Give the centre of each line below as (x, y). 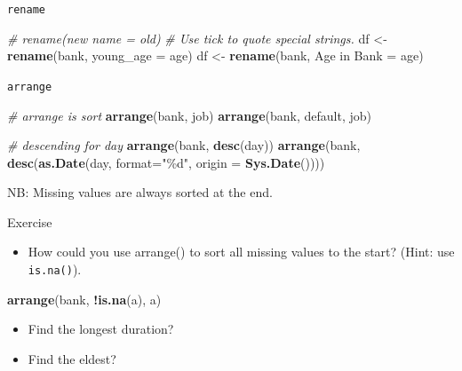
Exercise (30, 221)
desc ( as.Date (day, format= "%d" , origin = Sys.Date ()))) (166, 162)
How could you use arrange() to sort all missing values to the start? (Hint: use (241, 252)
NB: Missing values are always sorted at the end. (140, 192)
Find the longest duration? (101, 329)
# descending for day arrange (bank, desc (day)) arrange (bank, (184, 145)
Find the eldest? (72, 358)
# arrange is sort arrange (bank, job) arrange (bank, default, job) (189, 115)
